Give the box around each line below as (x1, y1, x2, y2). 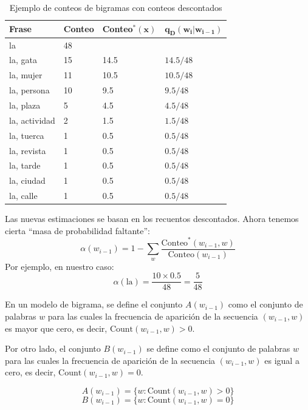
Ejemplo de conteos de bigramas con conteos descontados (9, 1, 222, 13)
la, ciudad (9, 174, 46, 187)
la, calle (9, 189, 38, 202)
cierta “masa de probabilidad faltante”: (5, 224, 150, 237)
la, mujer (9, 69, 43, 81)
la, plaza (9, 99, 41, 112)
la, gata (9, 53, 37, 66)
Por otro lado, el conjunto (5, 342, 101, 355)
